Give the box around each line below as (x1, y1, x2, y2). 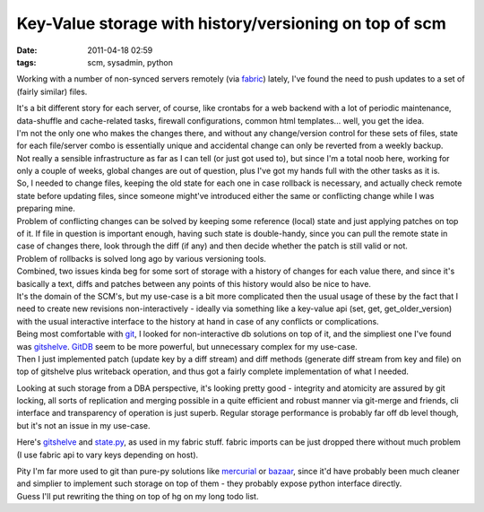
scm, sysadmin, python (87, 56, 174, 67)
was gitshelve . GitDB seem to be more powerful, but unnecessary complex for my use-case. (16, 341, 358, 351)
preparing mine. (16, 203, 76, 214)
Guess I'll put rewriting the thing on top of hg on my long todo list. (16, 490, 259, 501)
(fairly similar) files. (16, 86, 88, 97)
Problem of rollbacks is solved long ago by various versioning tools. (16, 253, 266, 264)
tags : (16, 56, 37, 67)
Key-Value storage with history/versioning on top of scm (16, 13, 447, 33)
